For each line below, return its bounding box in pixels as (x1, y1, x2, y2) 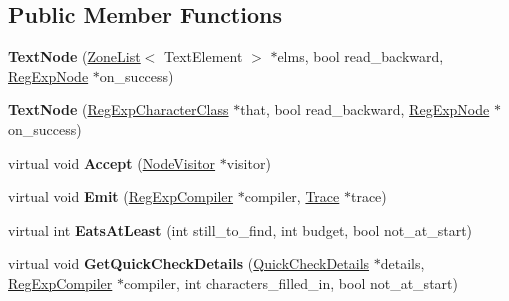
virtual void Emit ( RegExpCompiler (8, 186, 234, 207)
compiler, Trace (244, 186, 340, 207)
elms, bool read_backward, (277, 46, 444, 67)
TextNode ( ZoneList (8, 46, 141, 67)
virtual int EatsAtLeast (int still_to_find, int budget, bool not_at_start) (8, 219, 473, 240)
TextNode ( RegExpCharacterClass (8, 99, 229, 120)
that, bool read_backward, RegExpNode (240, 99, 490, 120)
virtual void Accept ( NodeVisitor (8, 152, 216, 173)
